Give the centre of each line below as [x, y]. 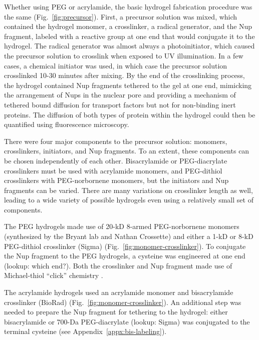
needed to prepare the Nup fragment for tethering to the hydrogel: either [116, 312]
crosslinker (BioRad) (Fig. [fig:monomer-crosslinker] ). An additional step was [123, 302]
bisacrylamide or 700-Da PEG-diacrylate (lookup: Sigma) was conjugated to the [127, 321]
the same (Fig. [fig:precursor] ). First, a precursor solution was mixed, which [121, 16]
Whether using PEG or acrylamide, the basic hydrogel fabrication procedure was [128, 6]
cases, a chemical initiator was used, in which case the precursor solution [116, 65]
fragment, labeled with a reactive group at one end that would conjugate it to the [129, 36]
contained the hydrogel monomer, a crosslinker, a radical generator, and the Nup [128, 26]
